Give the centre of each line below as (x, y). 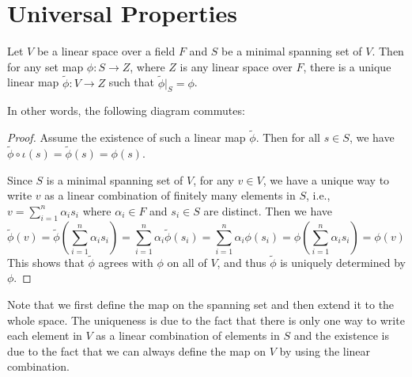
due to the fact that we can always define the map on (137, 350)
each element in (45, 335)
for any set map (45, 66)
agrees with (126, 262)
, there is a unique (347, 66)
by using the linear (325, 350)
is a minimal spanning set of (115, 179)
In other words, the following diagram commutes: (126, 110)
